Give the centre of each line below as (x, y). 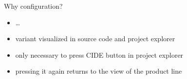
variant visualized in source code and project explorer (95, 39)
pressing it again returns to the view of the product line (99, 71)
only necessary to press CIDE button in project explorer (99, 55)
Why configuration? (33, 6)
